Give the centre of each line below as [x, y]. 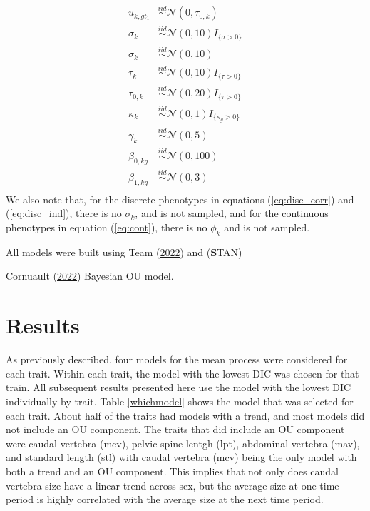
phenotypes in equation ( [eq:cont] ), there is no [107, 227]
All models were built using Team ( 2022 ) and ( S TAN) [124, 252]
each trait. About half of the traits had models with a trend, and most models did [185, 415]
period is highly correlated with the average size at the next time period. [165, 499]
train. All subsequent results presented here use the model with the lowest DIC [179, 387]
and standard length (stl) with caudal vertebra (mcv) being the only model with [181, 457]
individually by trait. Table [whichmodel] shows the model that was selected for [180, 401]
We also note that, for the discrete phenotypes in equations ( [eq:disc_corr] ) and [180, 199]
